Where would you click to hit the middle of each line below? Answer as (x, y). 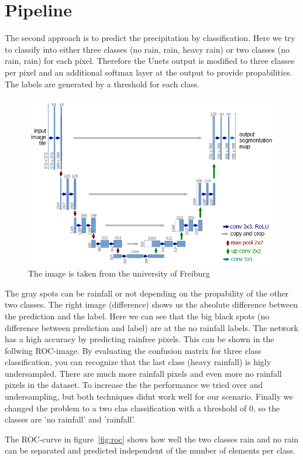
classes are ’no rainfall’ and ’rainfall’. (70, 419)
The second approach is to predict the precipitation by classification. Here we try (150, 38)
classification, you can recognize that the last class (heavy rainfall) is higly (138, 362)
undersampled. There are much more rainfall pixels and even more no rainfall (143, 373)
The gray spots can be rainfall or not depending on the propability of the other (147, 293)
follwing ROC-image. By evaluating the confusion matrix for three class (133, 350)
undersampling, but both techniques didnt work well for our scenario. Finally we (149, 396)
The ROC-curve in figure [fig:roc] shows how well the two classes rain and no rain (152, 439)
